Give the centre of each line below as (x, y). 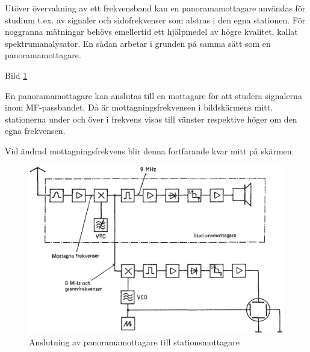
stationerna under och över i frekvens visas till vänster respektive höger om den (151, 119)
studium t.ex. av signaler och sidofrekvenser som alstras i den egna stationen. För (155, 20)
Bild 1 (16, 75)
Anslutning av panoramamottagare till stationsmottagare (134, 342)
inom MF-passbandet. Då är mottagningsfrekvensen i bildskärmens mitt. (139, 107)
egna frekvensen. (35, 131)
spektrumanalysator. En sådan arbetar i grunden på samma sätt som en (138, 43)
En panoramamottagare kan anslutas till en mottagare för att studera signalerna (153, 95)
